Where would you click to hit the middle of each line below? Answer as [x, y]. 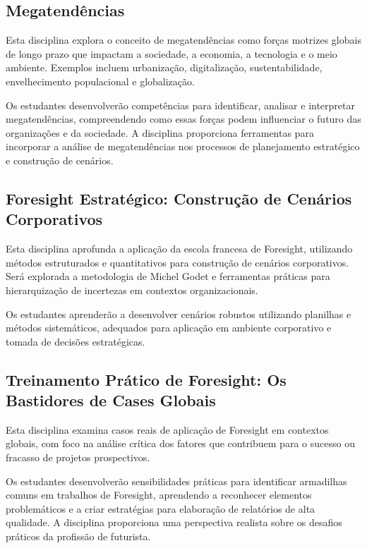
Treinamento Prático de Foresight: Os [146, 379]
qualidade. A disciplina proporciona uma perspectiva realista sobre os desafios [174, 522]
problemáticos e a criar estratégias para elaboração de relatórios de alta [161, 508]
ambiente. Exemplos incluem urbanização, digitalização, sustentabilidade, [164, 67]
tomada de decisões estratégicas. [76, 341]
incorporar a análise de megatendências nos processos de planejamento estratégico [183, 146]
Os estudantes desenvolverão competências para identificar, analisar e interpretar [180, 105]
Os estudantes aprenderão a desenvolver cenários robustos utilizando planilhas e [179, 313]
